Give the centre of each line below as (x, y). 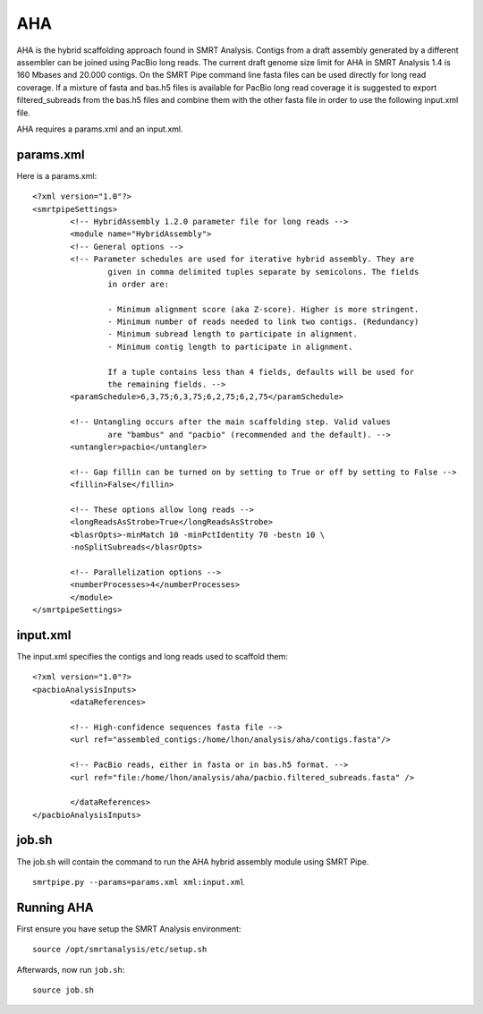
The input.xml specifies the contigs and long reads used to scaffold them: (152, 656)
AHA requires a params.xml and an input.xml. (100, 129)
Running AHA (55, 907)
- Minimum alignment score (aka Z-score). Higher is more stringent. (263, 309)
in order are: (139, 284)
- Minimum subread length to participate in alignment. (233, 334)
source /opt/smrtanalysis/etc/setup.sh (120, 950)
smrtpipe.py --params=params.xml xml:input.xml (139, 882)
